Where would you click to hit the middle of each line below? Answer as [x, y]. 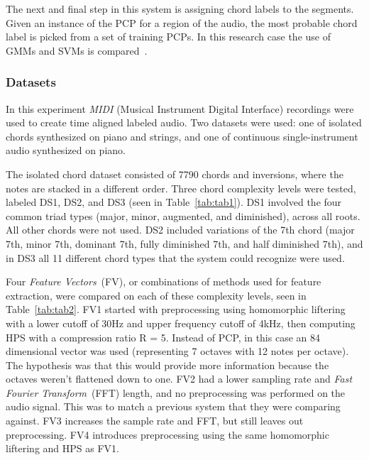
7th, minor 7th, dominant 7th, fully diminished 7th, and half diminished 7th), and [184, 243]
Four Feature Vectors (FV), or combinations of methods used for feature [164, 281]
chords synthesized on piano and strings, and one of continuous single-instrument [182, 136]
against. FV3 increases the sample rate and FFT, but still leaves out [155, 421]
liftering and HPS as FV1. [62, 448]
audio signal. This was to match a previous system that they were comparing [173, 406]
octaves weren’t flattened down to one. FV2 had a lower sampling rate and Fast [179, 379]
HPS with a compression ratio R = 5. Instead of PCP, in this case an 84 [163, 337]
